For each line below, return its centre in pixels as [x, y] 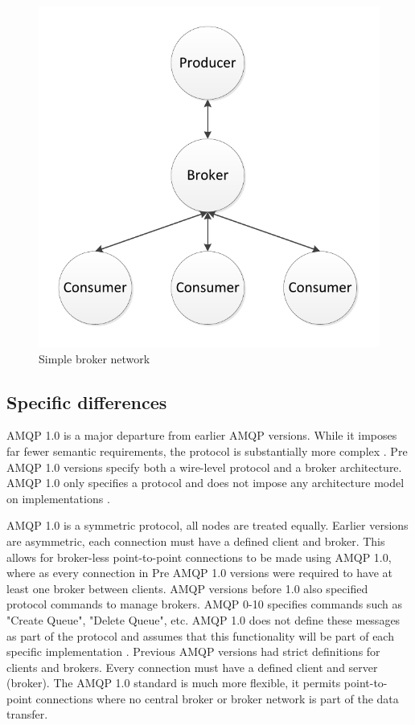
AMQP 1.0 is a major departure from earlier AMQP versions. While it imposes [202, 435]
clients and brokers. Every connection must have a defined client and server [192, 667]
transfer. [27, 714]
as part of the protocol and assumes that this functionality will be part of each [200, 635]
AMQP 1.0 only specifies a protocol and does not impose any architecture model [205, 483]
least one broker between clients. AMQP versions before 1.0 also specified [187, 588]
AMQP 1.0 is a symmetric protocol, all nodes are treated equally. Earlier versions [207, 525]
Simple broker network [95, 358]
